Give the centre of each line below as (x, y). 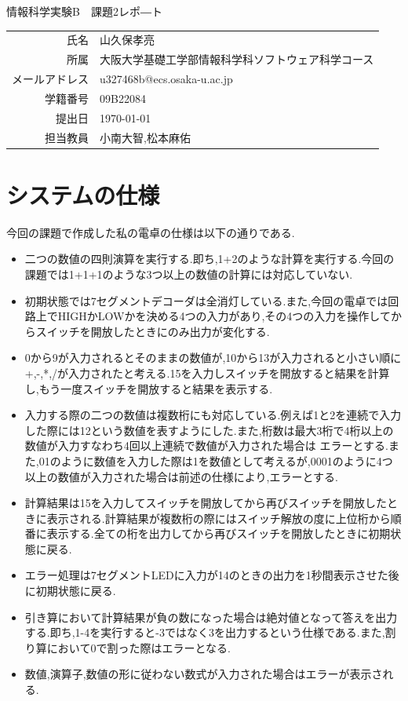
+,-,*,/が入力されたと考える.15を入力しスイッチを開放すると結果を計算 (207, 372)
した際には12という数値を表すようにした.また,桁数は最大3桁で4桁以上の (209, 430)
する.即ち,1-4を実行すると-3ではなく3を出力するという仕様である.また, (205, 632)
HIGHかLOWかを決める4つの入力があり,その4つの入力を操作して (224, 316)
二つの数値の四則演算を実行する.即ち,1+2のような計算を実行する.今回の (209, 259)
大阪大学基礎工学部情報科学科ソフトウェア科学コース (237, 59)
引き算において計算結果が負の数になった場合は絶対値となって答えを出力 (211, 617)
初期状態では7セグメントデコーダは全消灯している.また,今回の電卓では (206, 300)
